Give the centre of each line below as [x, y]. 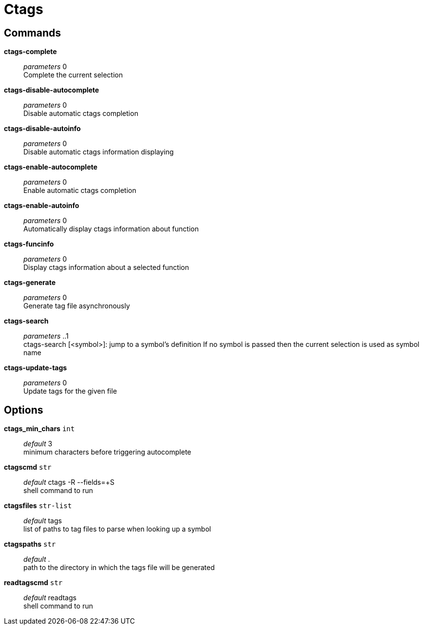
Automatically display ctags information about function [111, 229]
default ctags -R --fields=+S [69, 482]
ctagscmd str [28, 467]
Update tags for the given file [70, 391]
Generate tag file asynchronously [77, 306]
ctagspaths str [30, 544]
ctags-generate [30, 283]
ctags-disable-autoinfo [42, 129]
